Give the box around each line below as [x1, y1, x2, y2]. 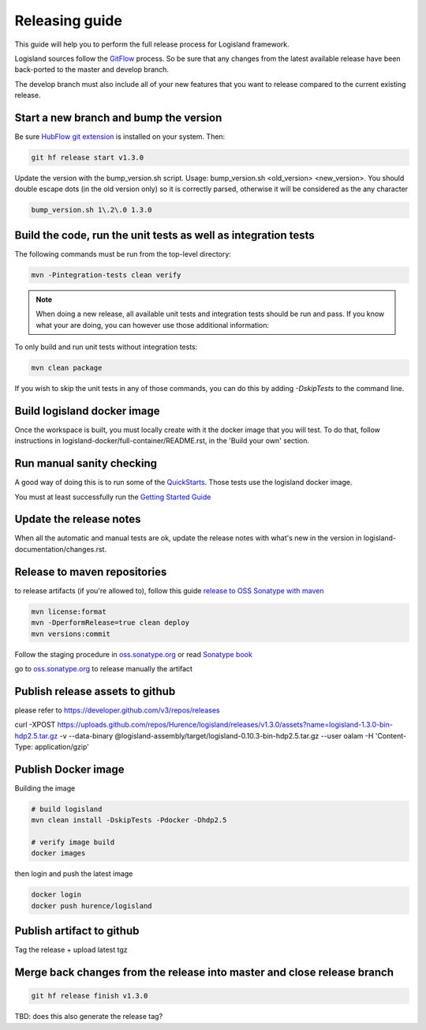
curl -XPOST [14, 720, 56, 730]
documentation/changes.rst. [14, 544, 106, 554]
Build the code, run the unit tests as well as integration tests [14, 228, 315, 242]
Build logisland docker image [14, 404, 161, 418]
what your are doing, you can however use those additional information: [35, 320, 270, 329]
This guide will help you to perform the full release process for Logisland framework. [14, 39, 290, 49]
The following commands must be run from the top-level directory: [14, 249, 232, 258]
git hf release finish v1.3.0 [31, 991, 148, 1001]
